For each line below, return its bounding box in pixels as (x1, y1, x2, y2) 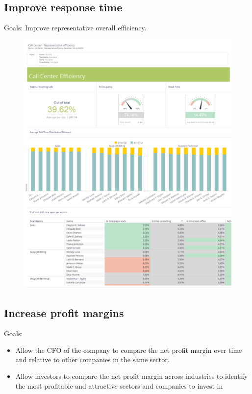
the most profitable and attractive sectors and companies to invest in (15, 380, 223, 391)
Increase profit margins (4, 305, 124, 320)
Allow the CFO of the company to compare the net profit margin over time (15, 345, 242, 355)
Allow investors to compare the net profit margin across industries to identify (15, 370, 248, 381)
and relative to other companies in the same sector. (15, 354, 170, 365)
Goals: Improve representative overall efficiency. (4, 23, 147, 33)
